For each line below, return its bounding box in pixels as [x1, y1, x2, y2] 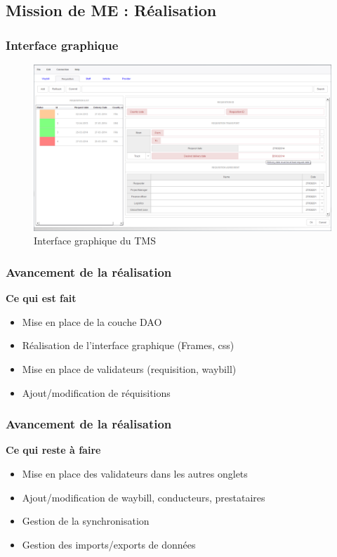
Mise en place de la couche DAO [22, 314, 162, 329]
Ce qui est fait [6, 291, 77, 306]
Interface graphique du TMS [34, 233, 156, 248]
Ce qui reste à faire [6, 443, 101, 457]
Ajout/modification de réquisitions [22, 385, 171, 400]
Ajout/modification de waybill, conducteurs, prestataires [22, 490, 265, 504]
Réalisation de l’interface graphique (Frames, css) [22, 338, 234, 353]
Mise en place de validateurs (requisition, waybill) [22, 362, 237, 376]
